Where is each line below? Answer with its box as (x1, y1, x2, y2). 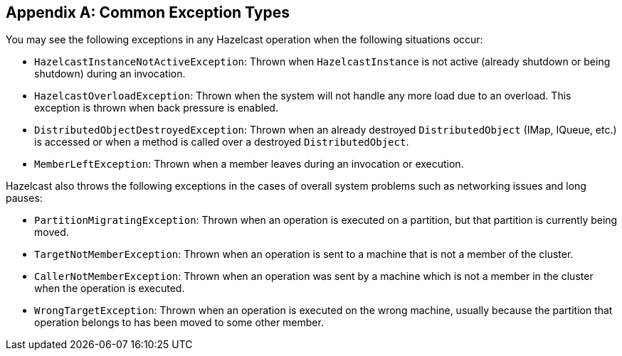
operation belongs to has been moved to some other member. (34, 316, 324, 329)
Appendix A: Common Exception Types (6, 4, 290, 21)
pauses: (6, 192, 43, 205)
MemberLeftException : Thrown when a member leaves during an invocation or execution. (34, 158, 464, 171)
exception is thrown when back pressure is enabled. (34, 102, 278, 114)
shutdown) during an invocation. (34, 68, 186, 80)
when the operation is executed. (34, 282, 185, 295)
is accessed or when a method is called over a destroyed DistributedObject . (34, 136, 409, 149)
